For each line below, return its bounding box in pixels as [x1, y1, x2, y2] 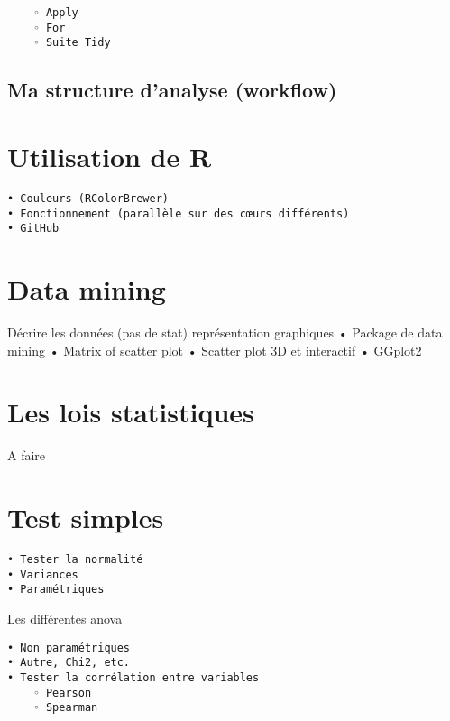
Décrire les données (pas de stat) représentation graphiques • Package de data [7, 322, 443, 341]
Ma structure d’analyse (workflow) [7, 76, 337, 104]
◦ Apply [32, 6, 78, 19]
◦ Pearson [32, 686, 92, 699]
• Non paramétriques [7, 641, 131, 654]
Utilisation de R [7, 137, 212, 174]
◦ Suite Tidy [32, 36, 111, 50]
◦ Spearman [32, 701, 98, 715]
